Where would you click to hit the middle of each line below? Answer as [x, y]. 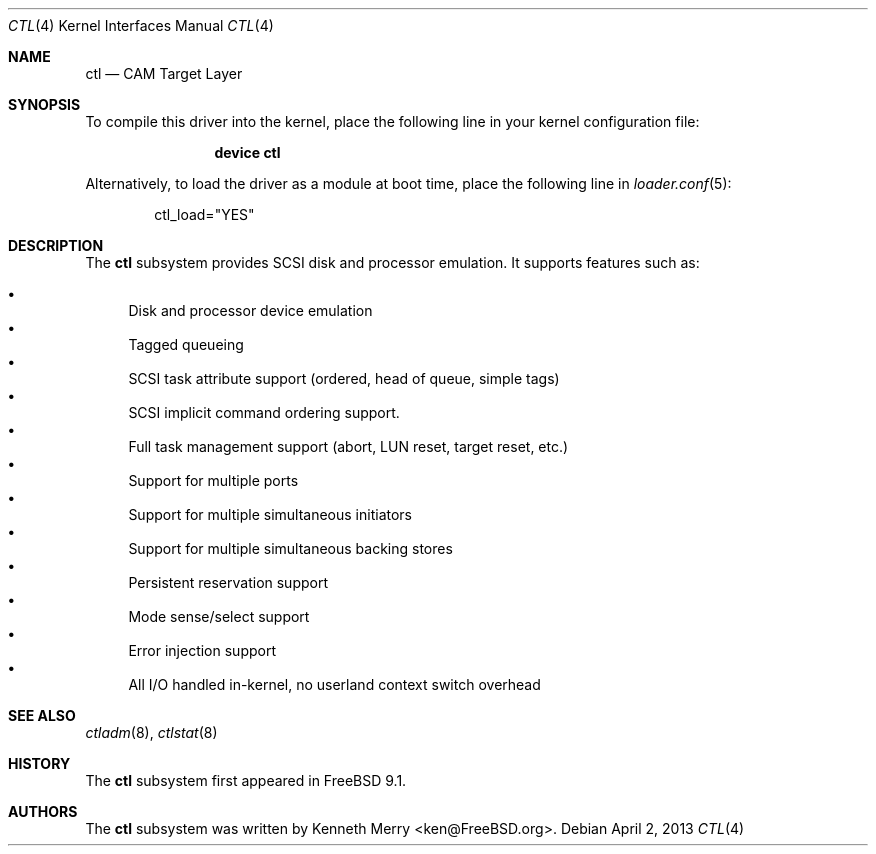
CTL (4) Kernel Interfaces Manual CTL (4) [141, 25]
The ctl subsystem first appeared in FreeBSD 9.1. [246, 780]
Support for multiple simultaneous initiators [270, 514]
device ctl [247, 152]
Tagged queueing [186, 344]
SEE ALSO [42, 715]
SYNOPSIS [44, 104]
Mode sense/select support [219, 616]
